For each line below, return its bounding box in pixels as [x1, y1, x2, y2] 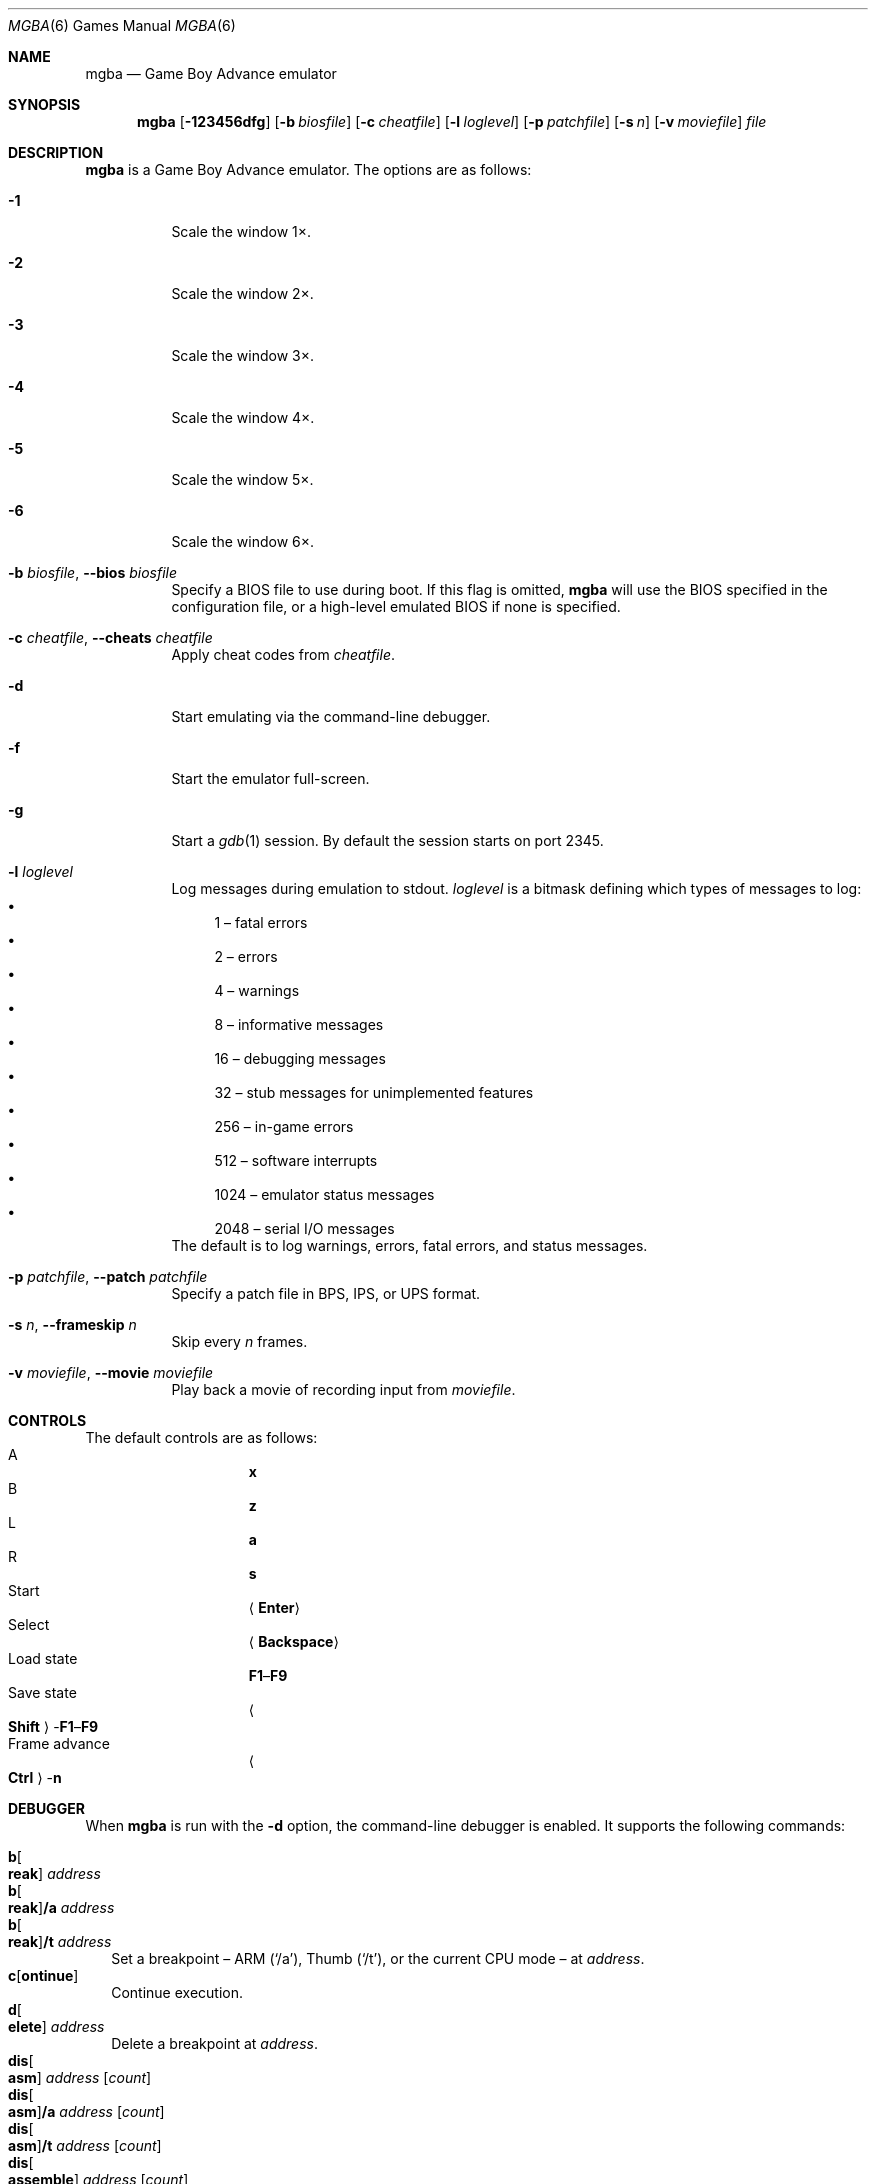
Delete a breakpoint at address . [111, 2035, 318, 2052]
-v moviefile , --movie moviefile [8, 1364, 214, 1381]
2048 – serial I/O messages [214, 1220, 395, 1237]
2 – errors [214, 948, 278, 965]
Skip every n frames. [171, 1333, 308, 1350]
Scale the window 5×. [171, 471, 314, 488]
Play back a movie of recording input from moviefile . [171, 1381, 516, 1398]
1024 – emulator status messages [214, 1186, 435, 1203]
